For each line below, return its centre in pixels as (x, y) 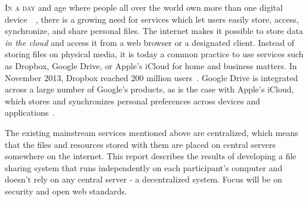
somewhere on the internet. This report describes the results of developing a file (151, 156)
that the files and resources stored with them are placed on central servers (140, 144)
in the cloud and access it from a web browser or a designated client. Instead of (150, 42)
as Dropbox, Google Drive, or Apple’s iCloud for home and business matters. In (151, 65)
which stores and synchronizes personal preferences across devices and (133, 101)
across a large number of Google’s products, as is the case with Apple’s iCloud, (150, 89)
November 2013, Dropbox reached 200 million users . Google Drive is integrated (151, 77)
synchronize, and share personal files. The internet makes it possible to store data (154, 31)
